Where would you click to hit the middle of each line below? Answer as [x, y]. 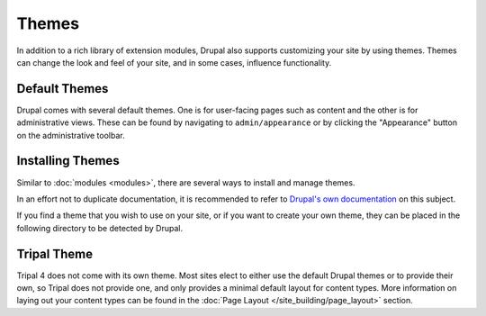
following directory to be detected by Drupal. [100, 228]
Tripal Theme [55, 253]
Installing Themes [68, 161]
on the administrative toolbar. [71, 135]
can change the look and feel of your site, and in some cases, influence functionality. [174, 62]
